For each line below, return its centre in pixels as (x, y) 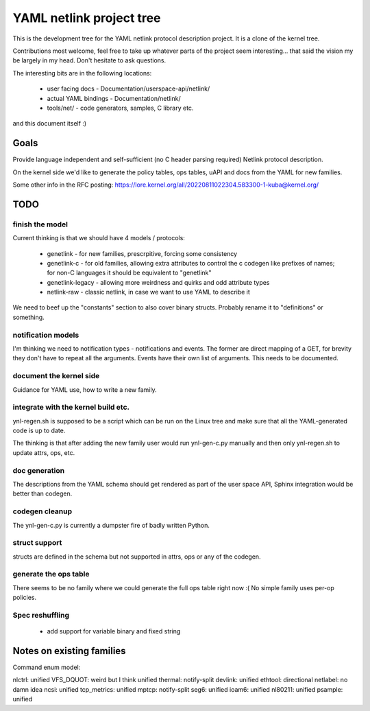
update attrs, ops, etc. (44, 452)
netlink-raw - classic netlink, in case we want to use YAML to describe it (148, 292)
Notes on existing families (69, 651)
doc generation (39, 470)
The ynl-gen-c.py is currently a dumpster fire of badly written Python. (111, 525)
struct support (37, 543)
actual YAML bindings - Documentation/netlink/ (114, 98)
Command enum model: (47, 667)
